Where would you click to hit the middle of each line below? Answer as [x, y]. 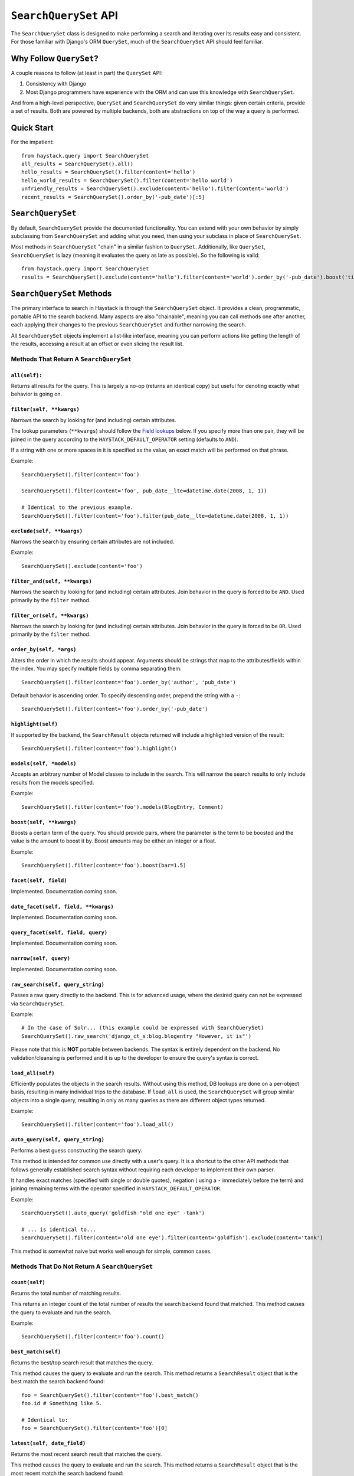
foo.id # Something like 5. [62, 1403]
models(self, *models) [44, 764]
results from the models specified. [53, 782]
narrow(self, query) [41, 959]
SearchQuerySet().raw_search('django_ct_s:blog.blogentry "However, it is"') [137, 1036]
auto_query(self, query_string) [58, 1140]
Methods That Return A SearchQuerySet [71, 359]
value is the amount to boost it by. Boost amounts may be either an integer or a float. [114, 841]
